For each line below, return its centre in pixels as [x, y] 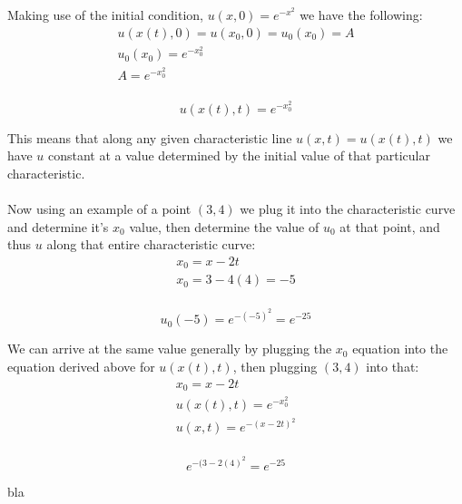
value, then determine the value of [224, 226]
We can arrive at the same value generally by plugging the [170, 349]
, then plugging [275, 366]
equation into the [400, 349]
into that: [393, 366]
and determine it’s [58, 226]
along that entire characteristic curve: [151, 244]
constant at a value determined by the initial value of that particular [239, 155]
